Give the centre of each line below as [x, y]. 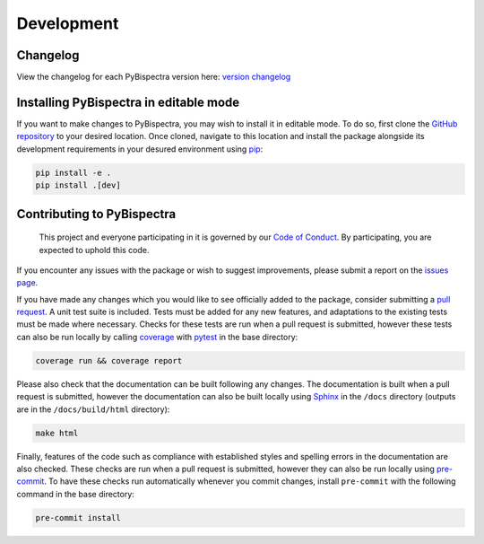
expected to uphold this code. [94, 250]
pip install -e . [73, 172]
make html [57, 433]
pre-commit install [78, 518]
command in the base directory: [75, 494]
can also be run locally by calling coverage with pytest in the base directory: [157, 337]
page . [27, 283]
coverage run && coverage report [109, 360]
